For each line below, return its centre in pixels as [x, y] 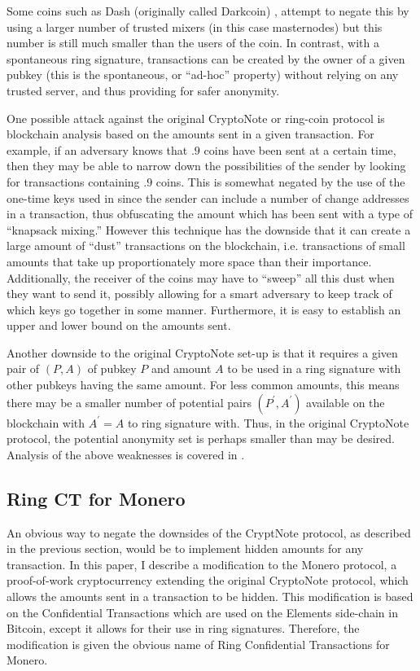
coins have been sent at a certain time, [300, 149]
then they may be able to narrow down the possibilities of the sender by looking [206, 166]
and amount [181, 368]
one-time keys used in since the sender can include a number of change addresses [208, 197]
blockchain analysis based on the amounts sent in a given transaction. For [190, 134]
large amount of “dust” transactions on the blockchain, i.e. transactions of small [206, 246]
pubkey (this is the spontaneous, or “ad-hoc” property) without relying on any [203, 75]
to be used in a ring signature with [314, 368]
